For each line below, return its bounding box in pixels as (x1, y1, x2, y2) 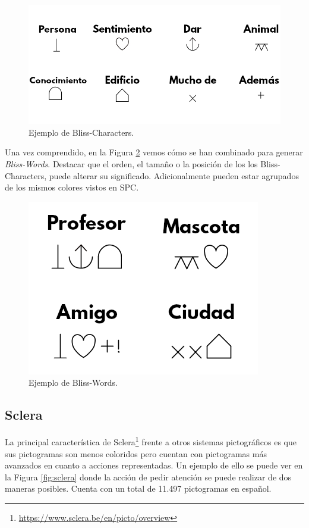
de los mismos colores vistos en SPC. (5, 181, 139, 193)
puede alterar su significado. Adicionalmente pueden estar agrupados (49, 169, 299, 182)
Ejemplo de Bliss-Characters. (29, 126, 134, 138)
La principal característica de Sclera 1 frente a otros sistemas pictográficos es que (5, 434, 297, 448)
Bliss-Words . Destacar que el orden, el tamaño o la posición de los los (5, 158, 258, 170)
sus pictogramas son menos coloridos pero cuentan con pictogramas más (5, 447, 267, 460)
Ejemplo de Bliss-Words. (29, 376, 118, 389)
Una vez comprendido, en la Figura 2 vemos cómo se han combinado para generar (5, 146, 303, 158)
